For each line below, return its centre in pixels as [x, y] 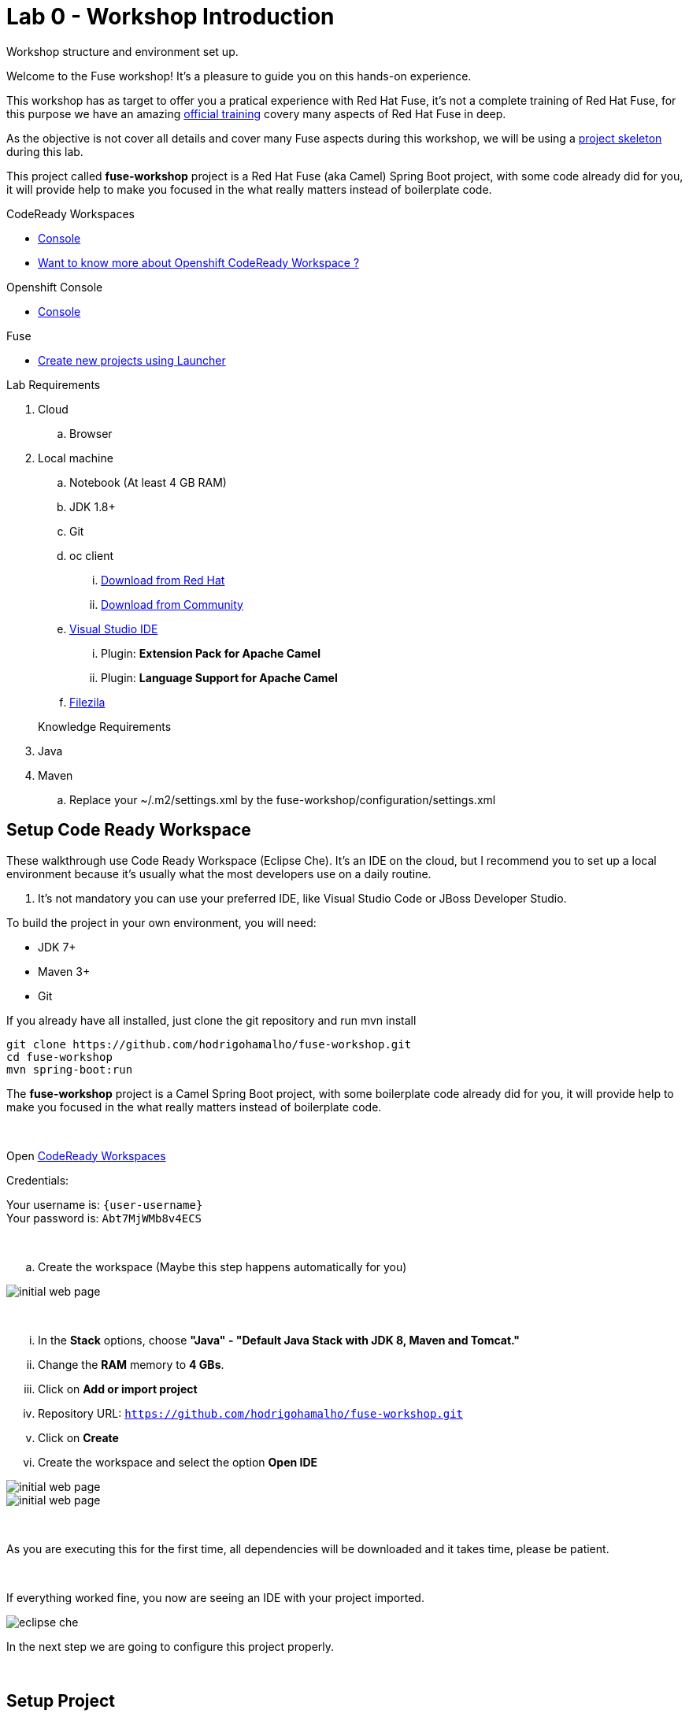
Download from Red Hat [163, 580]
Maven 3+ [64, 971]
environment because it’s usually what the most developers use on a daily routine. [219, 873]
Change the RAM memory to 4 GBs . [131, 1364]
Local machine [76, 458]
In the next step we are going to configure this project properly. [170, 1646]
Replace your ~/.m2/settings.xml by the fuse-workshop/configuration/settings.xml [283, 799]
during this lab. [45, 151]
